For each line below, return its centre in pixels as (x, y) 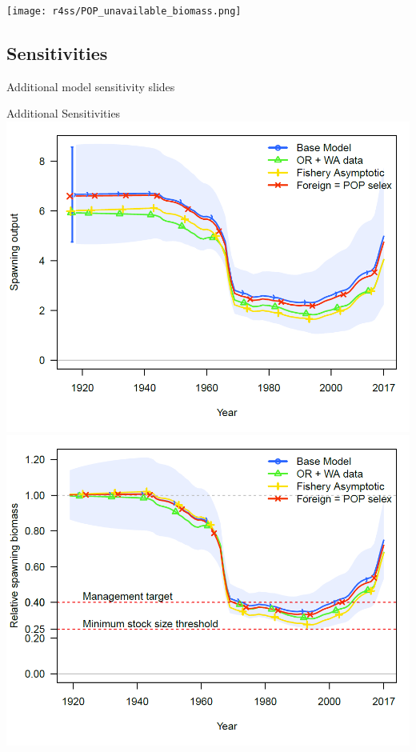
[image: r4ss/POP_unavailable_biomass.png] (124, 11)
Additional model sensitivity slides (91, 86)
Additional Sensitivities (64, 113)
